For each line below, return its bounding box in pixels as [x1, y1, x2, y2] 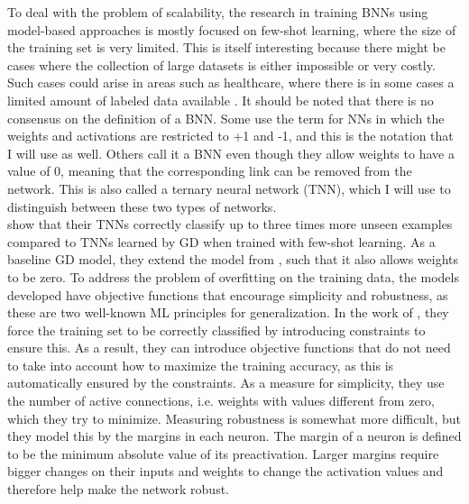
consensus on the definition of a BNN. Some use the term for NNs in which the [7, 108, 445, 127]
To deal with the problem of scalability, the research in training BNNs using [7, 3, 428, 21]
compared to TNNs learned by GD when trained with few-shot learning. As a [7, 232, 436, 251]
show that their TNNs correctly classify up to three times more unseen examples [7, 215, 453, 234]
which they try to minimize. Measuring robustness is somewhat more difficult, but [7, 408, 462, 427]
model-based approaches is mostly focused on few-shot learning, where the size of [7, 20, 456, 39]
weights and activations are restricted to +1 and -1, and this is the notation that [7, 126, 454, 145]
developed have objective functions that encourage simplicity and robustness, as [7, 285, 448, 304]
